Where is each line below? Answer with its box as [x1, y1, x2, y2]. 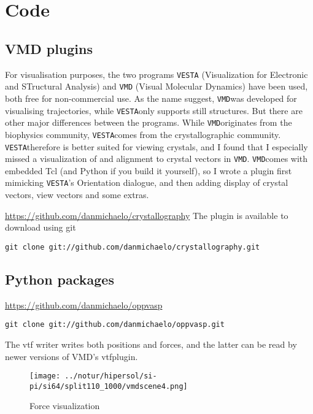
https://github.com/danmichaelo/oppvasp [5, 298, 163, 311]
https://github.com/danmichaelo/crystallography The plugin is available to [5, 209, 288, 221]
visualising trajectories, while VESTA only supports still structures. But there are [5, 104, 303, 117]
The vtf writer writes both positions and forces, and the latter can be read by [5, 337, 297, 350]
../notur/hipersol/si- [64, 372, 157, 381]
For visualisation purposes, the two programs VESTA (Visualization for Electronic [5, 67, 308, 80]
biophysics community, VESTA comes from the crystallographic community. [5, 128, 281, 140]
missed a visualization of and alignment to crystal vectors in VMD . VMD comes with [5, 152, 308, 165]
